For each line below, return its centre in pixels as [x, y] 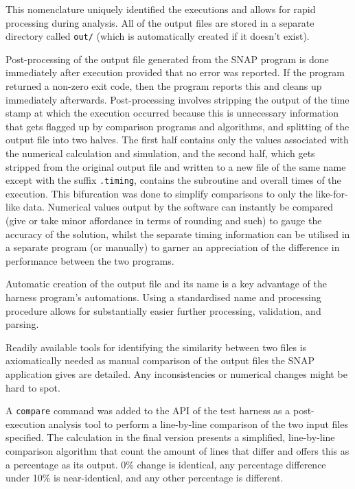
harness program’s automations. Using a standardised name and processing [163, 297]
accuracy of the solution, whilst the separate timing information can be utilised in [178, 234]
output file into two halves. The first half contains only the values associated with [177, 140]
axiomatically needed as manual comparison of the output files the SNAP [160, 360]
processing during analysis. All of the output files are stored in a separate [160, 22]
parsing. [22, 324]
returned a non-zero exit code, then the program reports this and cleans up [164, 86]
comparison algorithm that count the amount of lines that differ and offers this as [177, 451]
